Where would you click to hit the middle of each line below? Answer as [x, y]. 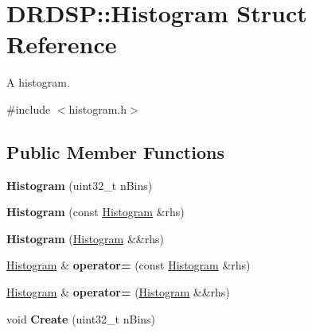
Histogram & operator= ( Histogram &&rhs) [118, 292]
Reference [62, 44]
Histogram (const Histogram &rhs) [96, 212]
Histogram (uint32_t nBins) [80, 185]
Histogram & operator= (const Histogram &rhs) [129, 265]
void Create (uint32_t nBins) [81, 318]
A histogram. [38, 82]
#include [29, 108]
